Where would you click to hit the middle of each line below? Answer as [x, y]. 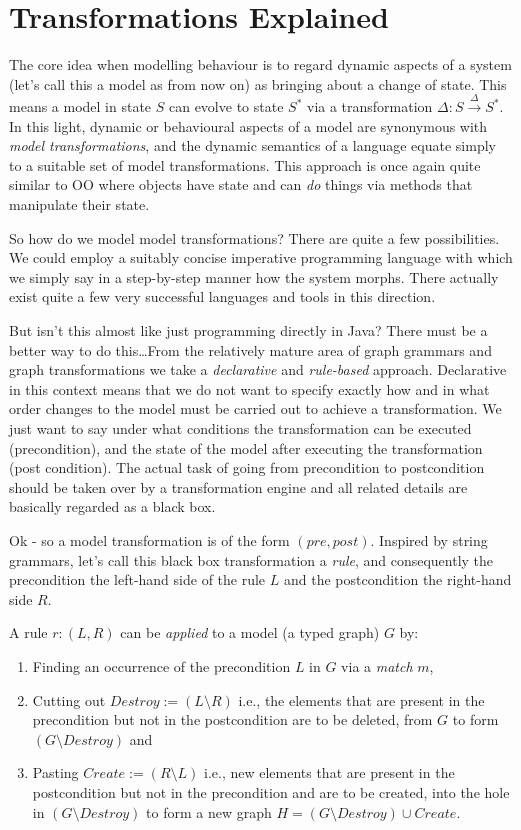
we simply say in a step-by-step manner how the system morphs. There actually [254, 276]
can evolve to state [226, 106]
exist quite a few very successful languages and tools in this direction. [222, 296]
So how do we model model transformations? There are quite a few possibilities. [254, 237]
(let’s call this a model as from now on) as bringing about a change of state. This [258, 83]
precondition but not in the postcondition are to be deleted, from [232, 719]
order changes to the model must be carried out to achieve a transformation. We [255, 408]
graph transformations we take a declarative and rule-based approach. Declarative [258, 369]
